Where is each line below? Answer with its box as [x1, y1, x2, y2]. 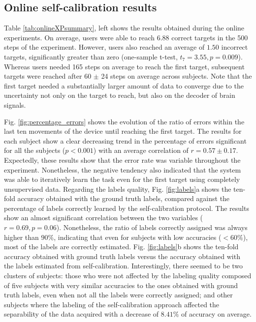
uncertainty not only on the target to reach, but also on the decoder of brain [4, 90, 235, 100]
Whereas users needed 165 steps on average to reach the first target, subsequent [4, 61, 245, 71]
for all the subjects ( [4, 145, 65, 155]
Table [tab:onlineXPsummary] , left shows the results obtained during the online [4, 23, 245, 33]
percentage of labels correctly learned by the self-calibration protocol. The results [4, 203, 249, 213]
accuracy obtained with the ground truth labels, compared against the [17, 193, 230, 204]
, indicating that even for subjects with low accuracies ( [54, 232, 222, 242]
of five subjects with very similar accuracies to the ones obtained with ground [4, 280, 238, 290]
